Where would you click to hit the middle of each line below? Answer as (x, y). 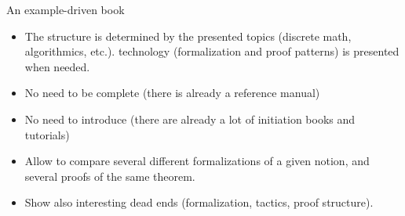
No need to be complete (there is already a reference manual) (172, 93)
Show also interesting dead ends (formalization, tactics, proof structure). (199, 202)
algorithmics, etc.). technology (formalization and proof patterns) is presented (212, 51)
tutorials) (47, 134)
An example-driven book (66, 9)
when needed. (57, 66)
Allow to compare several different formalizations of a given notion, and (197, 161)
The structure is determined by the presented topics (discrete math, (188, 36)
